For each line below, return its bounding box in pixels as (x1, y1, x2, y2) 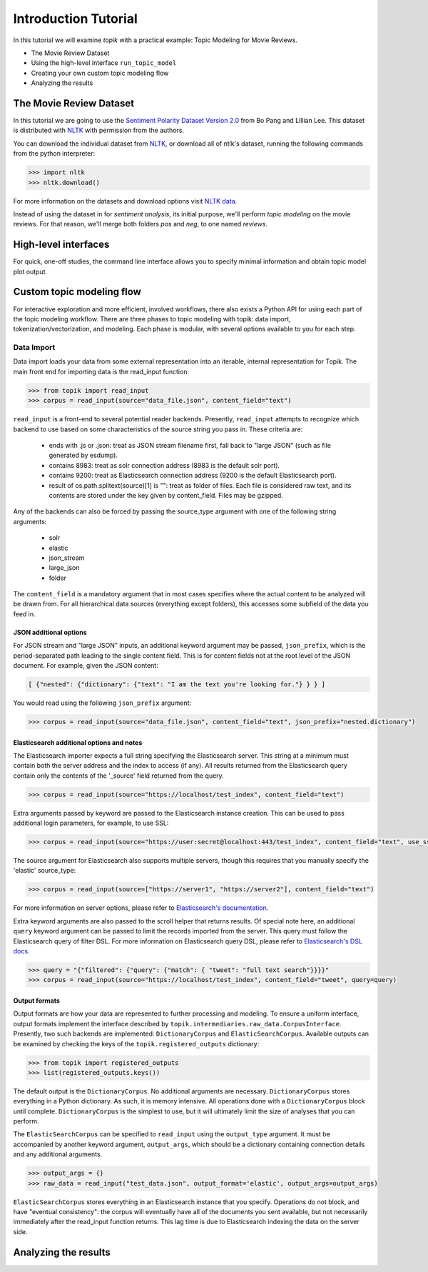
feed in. (13, 609, 36, 618)
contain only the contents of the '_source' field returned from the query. (13, 771, 224, 780)
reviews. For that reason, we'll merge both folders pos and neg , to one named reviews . (13, 220, 267, 229)
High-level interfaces (13, 239, 110, 251)
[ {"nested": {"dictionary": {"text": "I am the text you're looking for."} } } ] (28, 681, 326, 688)
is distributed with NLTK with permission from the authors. (13, 126, 185, 135)
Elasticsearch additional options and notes (13, 738, 143, 746)
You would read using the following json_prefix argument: (13, 698, 192, 707)
